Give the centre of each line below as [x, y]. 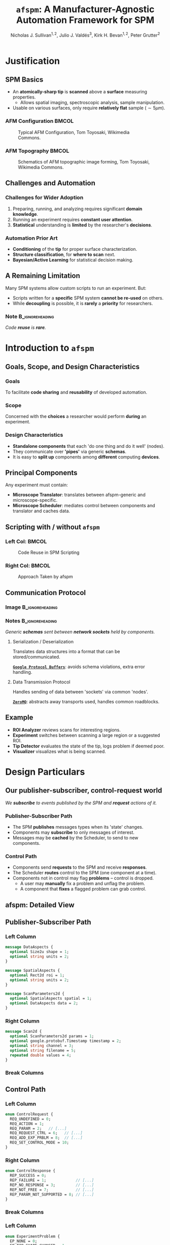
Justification [32, 61]
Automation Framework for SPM [85, 20]
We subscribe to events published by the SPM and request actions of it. [81, 803]
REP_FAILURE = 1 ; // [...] [52, 1181]
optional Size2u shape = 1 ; [40, 952]
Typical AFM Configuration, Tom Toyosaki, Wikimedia [74, 132]
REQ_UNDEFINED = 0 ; [30, 1119]
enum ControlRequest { [29, 1114]
